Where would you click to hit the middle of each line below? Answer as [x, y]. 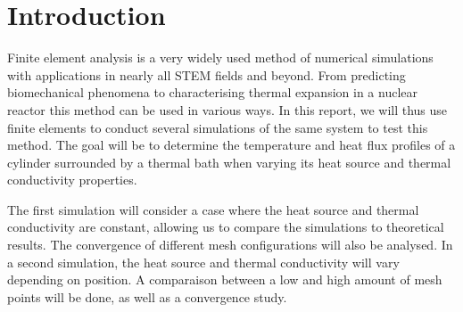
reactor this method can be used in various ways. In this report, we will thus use [227, 109]
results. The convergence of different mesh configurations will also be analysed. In [230, 245]
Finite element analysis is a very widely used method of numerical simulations [220, 57]
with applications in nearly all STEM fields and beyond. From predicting [207, 74]
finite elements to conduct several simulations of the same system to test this [218, 127]
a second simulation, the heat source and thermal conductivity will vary [203, 262]
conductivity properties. [72, 180]
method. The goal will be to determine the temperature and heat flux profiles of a [231, 145]
